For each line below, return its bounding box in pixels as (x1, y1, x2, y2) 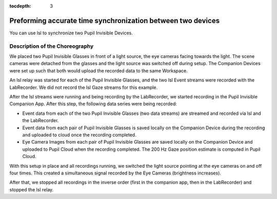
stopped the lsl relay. (9, 186, 54, 192)
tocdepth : (9, 3, 31, 9)
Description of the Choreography (9, 43, 94, 50)
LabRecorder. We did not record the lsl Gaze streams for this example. (9, 84, 158, 90)
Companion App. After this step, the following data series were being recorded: (9, 101, 177, 107)
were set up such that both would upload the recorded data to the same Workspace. (9, 67, 188, 74)
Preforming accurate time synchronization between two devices (9, 16, 220, 25)
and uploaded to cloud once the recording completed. (22, 131, 136, 138)
